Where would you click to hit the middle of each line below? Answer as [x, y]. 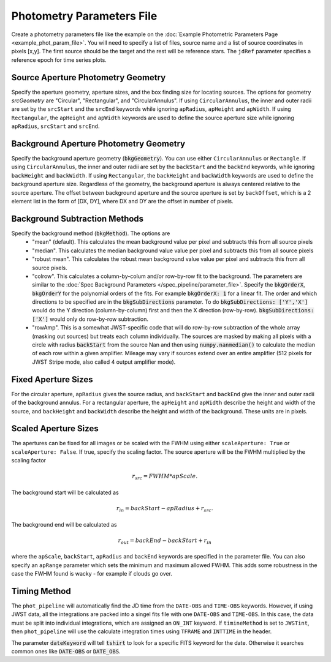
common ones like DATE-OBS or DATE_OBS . [66, 652]
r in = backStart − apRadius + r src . [165, 509]
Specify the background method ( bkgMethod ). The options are [91, 233]
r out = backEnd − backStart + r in [165, 541]
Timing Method [41, 591]
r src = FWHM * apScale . [165, 477]
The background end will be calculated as [64, 524]
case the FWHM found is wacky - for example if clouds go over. [92, 574]
